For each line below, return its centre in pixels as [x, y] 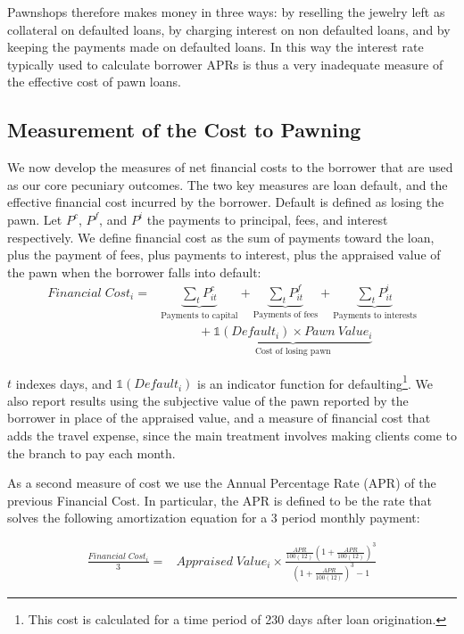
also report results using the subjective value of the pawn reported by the [208, 400]
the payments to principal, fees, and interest [267, 219]
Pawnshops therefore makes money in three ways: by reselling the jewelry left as [226, 12]
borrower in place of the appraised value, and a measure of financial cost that [219, 418]
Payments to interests [375, 315]
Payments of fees [286, 314]
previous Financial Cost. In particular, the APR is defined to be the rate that [220, 500]
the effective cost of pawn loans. [94, 82]
